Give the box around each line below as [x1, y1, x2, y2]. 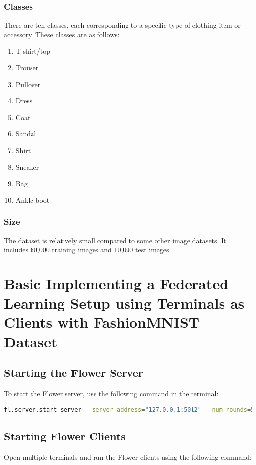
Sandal [15, 128, 36, 139]
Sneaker [15, 161, 39, 172]
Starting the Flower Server [4, 365, 143, 380]
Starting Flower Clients [4, 429, 126, 444]
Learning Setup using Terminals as [4, 293, 245, 313]
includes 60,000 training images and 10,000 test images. [4, 245, 171, 255]
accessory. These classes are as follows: [4, 29, 120, 39]
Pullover [15, 79, 41, 89]
